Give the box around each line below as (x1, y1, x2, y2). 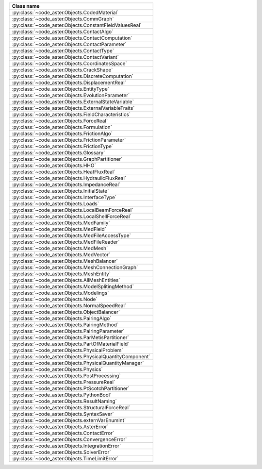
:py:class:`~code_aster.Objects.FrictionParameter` (12, 136, 126, 143)
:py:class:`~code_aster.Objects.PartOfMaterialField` (12, 340, 130, 347)
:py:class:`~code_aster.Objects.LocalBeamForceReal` (12, 207, 133, 213)
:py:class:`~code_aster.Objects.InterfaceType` (12, 194, 117, 201)
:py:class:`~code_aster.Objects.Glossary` (12, 150, 105, 156)
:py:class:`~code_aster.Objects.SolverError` (12, 449, 111, 455)
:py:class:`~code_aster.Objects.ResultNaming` (12, 398, 117, 404)
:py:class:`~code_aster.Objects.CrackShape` (12, 67, 114, 73)
